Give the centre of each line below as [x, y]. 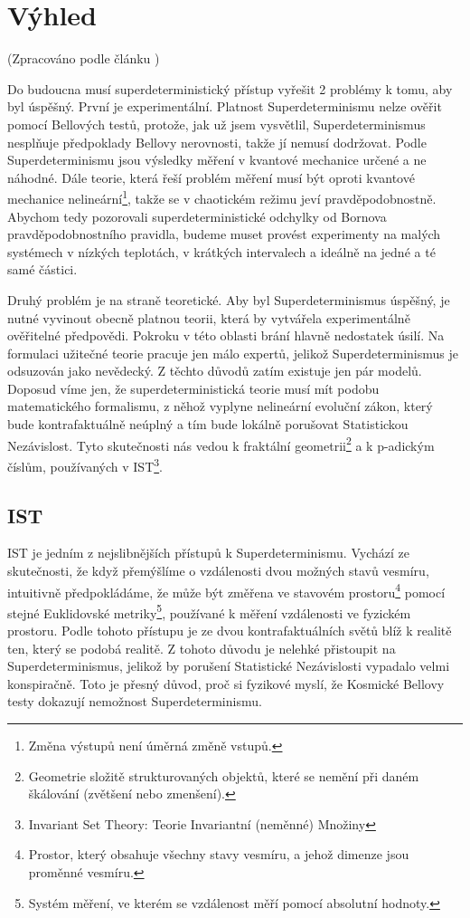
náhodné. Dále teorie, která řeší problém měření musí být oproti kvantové [211, 177]
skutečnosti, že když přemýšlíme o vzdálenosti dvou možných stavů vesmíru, [218, 570]
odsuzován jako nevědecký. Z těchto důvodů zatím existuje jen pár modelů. [215, 371]
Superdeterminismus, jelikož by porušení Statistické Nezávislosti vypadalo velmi [229, 666]
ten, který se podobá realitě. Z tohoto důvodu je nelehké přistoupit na [202, 648]
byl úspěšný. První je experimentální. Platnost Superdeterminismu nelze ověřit [225, 106]
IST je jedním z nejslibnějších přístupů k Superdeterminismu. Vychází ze [208, 553]
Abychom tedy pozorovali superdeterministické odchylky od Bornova [197, 216]
